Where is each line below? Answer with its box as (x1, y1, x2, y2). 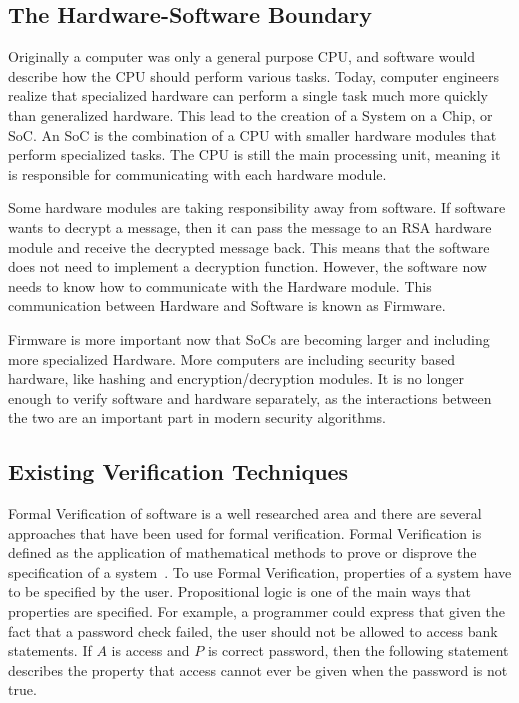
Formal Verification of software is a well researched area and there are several (8, 503, 482, 524)
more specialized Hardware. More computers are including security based (8, 348, 456, 369)
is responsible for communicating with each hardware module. (8, 163, 387, 184)
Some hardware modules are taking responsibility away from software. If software (8, 197, 506, 218)
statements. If (8, 640, 92, 661)
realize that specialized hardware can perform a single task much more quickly (8, 85, 488, 106)
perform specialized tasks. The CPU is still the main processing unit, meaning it (8, 144, 501, 165)
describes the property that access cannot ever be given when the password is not (8, 659, 508, 680)
